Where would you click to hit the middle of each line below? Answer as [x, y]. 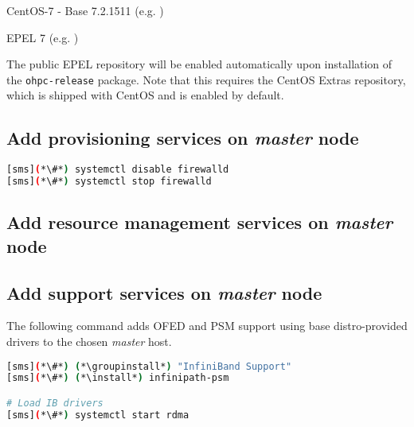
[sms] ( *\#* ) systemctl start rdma [98, 415]
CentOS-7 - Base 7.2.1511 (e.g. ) [85, 10]
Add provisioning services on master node [183, 138]
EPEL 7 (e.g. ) [43, 37]
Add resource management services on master [199, 222]
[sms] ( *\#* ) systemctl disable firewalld [118, 170]
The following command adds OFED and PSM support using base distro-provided [207, 326]
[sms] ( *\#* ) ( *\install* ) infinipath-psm [118, 378]
